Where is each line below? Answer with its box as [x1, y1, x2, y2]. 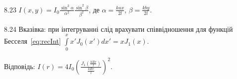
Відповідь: [4, 61, 35, 71]
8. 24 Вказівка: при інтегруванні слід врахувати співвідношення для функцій [4, 23, 233, 34]
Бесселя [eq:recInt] [4, 36, 61, 46]
